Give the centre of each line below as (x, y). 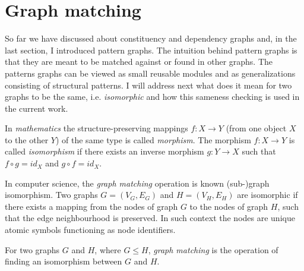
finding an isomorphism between (64, 261)
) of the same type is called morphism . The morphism (153, 139)
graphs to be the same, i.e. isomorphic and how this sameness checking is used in (152, 97)
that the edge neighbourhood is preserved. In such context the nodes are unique (150, 218)
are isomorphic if (267, 195)
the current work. (37, 108)
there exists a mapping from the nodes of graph (91, 206)
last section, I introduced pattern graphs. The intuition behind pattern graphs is (151, 50)
